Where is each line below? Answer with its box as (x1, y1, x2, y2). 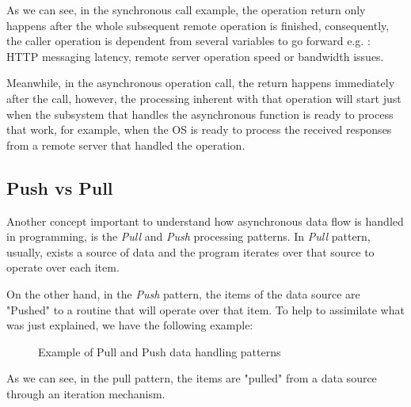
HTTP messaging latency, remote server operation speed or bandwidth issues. (6, 48, 384, 64)
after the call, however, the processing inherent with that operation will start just (6, 89, 401, 106)
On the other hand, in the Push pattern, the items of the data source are (6, 285, 360, 302)
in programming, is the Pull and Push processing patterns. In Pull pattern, (6, 228, 371, 245)
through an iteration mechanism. (6, 385, 166, 401)
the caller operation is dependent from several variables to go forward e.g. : (6, 32, 371, 49)
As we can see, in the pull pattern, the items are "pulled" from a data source (6, 370, 377, 386)
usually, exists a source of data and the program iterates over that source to (6, 243, 375, 260)
